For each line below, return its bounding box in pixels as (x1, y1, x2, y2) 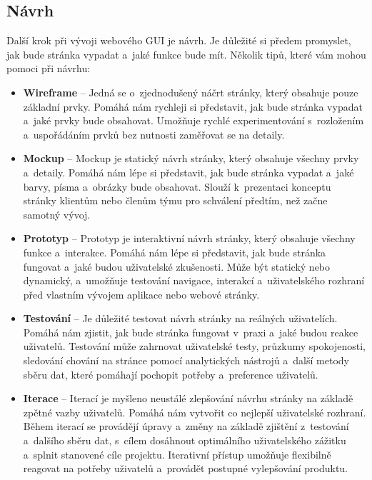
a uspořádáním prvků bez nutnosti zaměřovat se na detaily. (23, 126, 285, 141)
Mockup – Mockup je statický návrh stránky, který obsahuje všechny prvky (23, 151, 359, 166)
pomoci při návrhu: (6, 61, 91, 76)
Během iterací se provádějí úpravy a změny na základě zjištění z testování (23, 419, 349, 434)
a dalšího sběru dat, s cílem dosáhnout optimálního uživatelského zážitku (23, 433, 346, 448)
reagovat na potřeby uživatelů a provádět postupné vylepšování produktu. (23, 461, 348, 476)
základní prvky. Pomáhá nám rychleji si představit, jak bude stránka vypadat (23, 99, 363, 114)
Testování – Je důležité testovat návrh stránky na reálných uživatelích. (23, 311, 338, 326)
